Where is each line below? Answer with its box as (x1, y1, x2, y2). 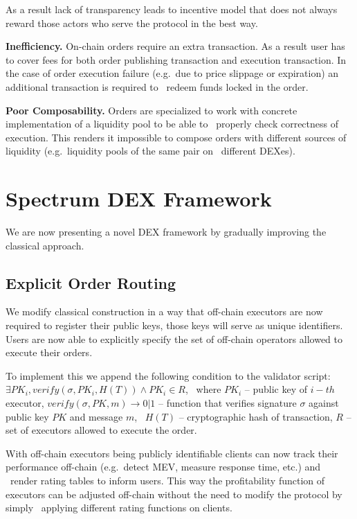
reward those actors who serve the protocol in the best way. (6, 15, 258, 30)
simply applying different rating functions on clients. (6, 500, 232, 515)
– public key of (244, 382, 307, 396)
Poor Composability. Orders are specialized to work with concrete (6, 103, 297, 117)
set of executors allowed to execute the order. (6, 423, 197, 437)
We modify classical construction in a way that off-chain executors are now (6, 304, 323, 319)
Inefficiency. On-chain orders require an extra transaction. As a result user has (6, 39, 345, 53)
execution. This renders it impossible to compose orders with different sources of (6, 130, 347, 144)
